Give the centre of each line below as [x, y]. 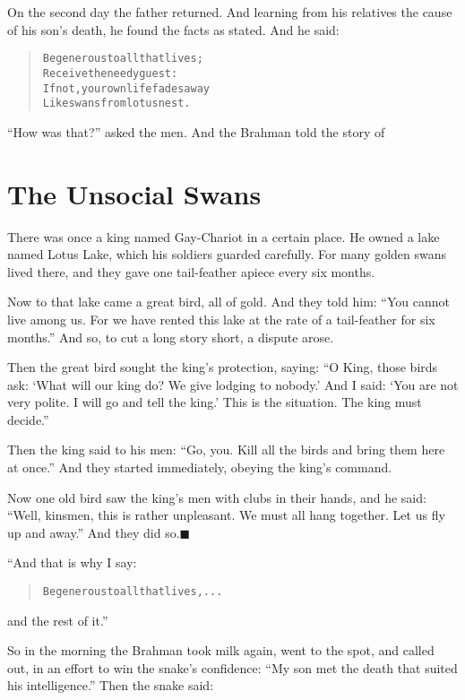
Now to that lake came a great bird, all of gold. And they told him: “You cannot [228, 302]
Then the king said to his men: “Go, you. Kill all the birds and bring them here [226, 449]
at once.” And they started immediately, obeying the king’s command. [200, 467]
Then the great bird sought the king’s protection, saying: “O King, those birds [223, 367]
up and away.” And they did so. [94, 532]
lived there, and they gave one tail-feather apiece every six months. [191, 271]
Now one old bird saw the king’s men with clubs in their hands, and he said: [217, 497]
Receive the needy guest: [110, 73]
